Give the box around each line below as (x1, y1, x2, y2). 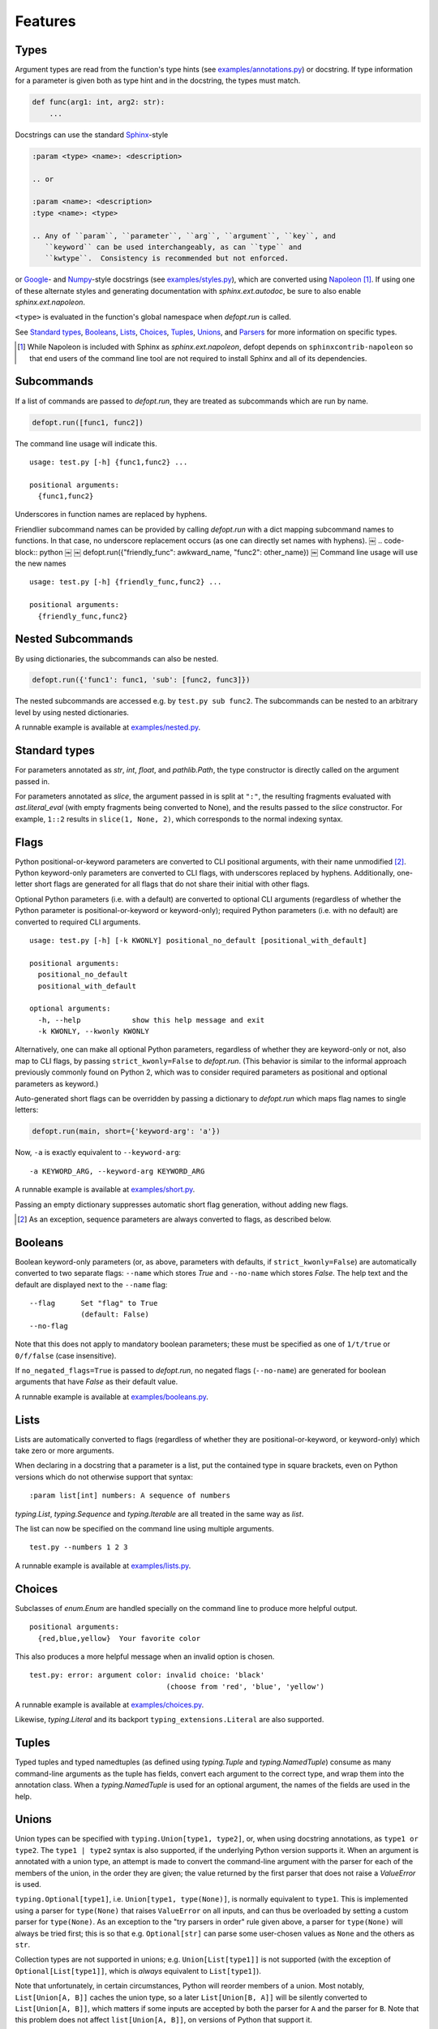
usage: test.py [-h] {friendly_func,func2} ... (29, 577, 222, 587)
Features (15, 12, 76, 30)
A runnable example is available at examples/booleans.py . (15, 1392, 208, 1402)
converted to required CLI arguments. (15, 917, 141, 927)
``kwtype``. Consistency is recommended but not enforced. (45, 254, 290, 263)
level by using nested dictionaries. (15, 707, 130, 717)
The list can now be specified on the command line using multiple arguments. (15, 1524, 275, 1534)
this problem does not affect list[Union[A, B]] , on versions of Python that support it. (15, 2015, 312, 2025)
